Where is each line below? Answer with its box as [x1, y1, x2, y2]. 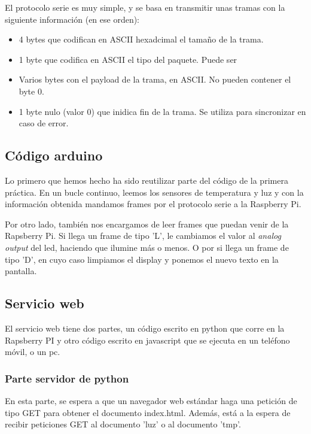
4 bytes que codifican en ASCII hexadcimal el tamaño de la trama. [19, 33, 264, 45]
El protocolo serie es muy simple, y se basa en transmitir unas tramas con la [5, 1, 285, 13]
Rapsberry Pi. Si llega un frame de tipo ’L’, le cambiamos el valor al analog [5, 229, 281, 242]
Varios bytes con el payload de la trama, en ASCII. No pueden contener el [19, 73, 291, 86]
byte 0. [19, 84, 44, 97]
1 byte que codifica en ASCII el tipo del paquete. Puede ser [19, 53, 237, 65]
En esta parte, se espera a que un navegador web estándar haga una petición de [5, 394, 297, 406]
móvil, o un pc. [5, 345, 60, 358]
